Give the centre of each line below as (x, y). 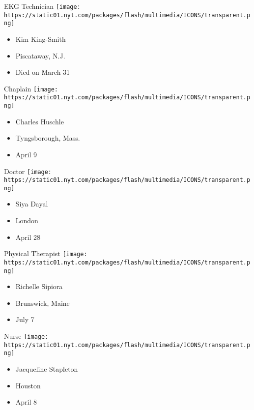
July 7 (25, 319)
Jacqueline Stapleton (47, 368)
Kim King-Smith (41, 39)
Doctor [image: (28, 171)
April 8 (26, 402)
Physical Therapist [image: (46, 253)
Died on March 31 (43, 72)
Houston (28, 385)
